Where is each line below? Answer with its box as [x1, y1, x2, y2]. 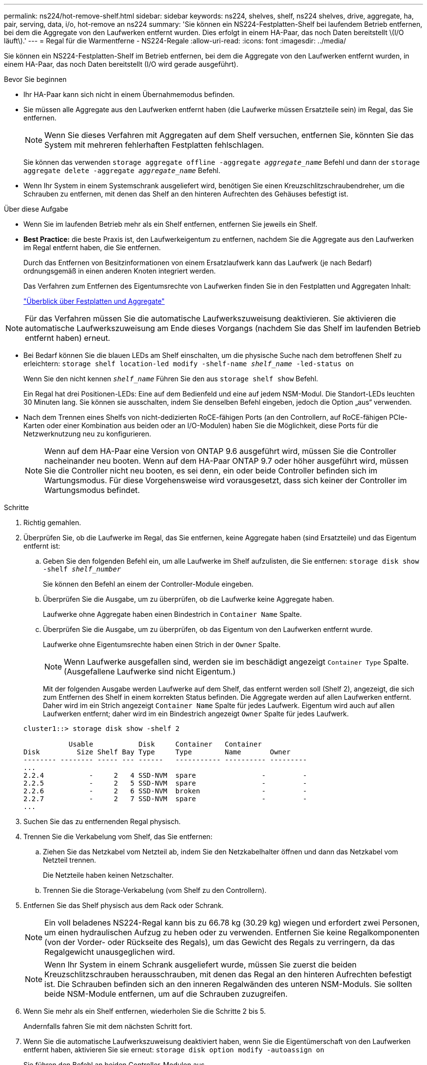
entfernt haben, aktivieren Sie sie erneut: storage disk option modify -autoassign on [23, 1045, 325, 1054]
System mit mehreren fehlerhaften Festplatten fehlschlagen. [44, 140, 264, 150]
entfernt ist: [23, 542, 60, 550]
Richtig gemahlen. [23, 518, 81, 527]
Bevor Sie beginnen [4, 75, 67, 83]
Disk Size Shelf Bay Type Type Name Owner [23, 748, 291, 756]
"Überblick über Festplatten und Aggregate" [23, 297, 165, 305]
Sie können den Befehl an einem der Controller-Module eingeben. [43, 580, 254, 588]
